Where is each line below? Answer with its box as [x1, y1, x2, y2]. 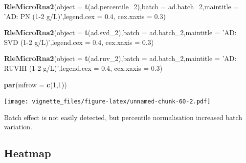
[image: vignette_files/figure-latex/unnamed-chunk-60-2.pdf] [4, 98, 211, 105]
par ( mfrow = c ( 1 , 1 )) [4, 79, 67, 89]
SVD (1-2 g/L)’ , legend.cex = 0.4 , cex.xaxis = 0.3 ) [4, 37, 154, 47]
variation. [4, 122, 33, 132]
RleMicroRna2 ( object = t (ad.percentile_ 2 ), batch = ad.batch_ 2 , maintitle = [4, 1, 239, 11]
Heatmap [4, 145, 51, 161]
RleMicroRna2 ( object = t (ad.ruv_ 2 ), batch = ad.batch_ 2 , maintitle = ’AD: [4, 53, 237, 63]
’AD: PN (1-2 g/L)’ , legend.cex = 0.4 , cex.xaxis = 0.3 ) [4, 11, 166, 21]
